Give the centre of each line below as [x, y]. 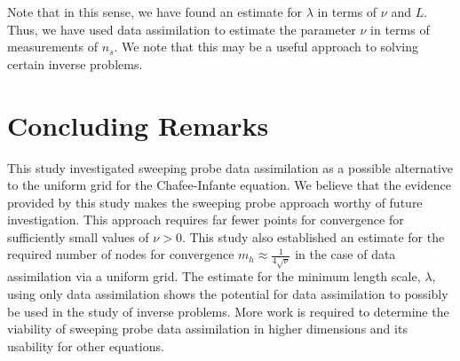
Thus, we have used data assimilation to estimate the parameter [182, 29]
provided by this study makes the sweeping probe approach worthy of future [215, 202]
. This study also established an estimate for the [313, 236]
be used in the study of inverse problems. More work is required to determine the [228, 311]
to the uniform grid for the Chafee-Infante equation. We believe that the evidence [229, 185]
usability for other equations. [86, 345]
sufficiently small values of [78, 236]
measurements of [53, 47]
